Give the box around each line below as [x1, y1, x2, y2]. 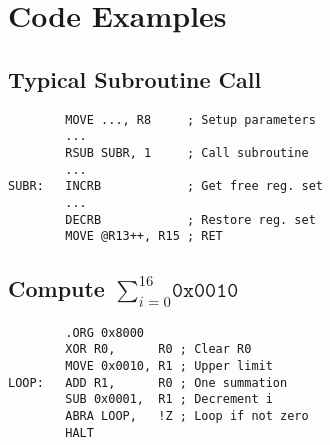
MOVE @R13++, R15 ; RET [65, 229, 223, 244]
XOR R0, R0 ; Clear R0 [65, 342, 252, 357]
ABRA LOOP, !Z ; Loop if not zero [65, 409, 309, 424]
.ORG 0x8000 [65, 325, 145, 340]
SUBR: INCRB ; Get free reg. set [8, 179, 323, 194]
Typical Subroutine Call [8, 63, 262, 94]
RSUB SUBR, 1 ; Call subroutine [65, 145, 309, 160]
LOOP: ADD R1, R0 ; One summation [8, 375, 288, 390]
